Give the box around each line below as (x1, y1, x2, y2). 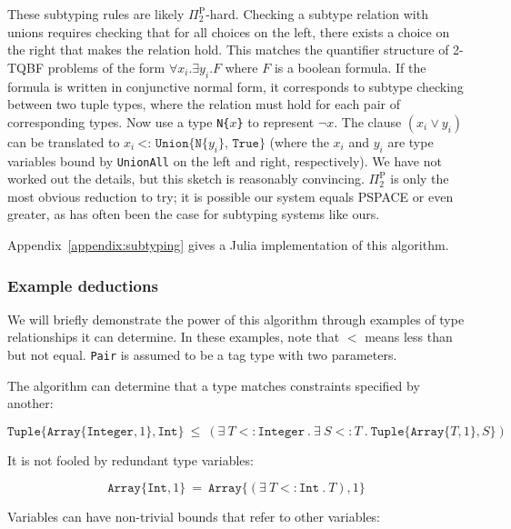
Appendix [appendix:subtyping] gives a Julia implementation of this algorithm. (7, 235, 449, 254)
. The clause (334, 112, 402, 131)
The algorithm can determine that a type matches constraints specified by (7, 375, 420, 394)
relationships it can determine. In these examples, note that (7, 327, 340, 346)
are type (387, 132, 434, 151)
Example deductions (7, 274, 158, 296)
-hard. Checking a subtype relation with (205, 5, 428, 23)
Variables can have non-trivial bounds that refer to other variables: (7, 507, 381, 526)
